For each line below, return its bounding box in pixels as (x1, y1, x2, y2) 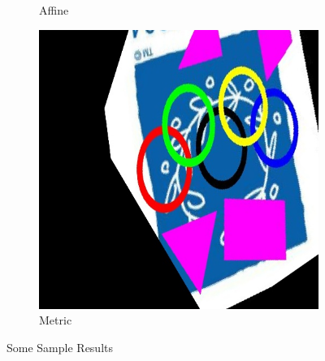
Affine (39, 2, 69, 18)
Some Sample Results (6, 338, 113, 355)
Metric (39, 312, 72, 329)
